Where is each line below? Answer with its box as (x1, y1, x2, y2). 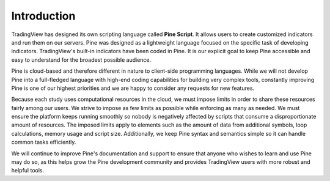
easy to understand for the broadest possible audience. (11, 56, 152, 64)
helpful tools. (11, 167, 45, 174)
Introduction (11, 9, 76, 23)
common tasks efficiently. (11, 138, 76, 146)
